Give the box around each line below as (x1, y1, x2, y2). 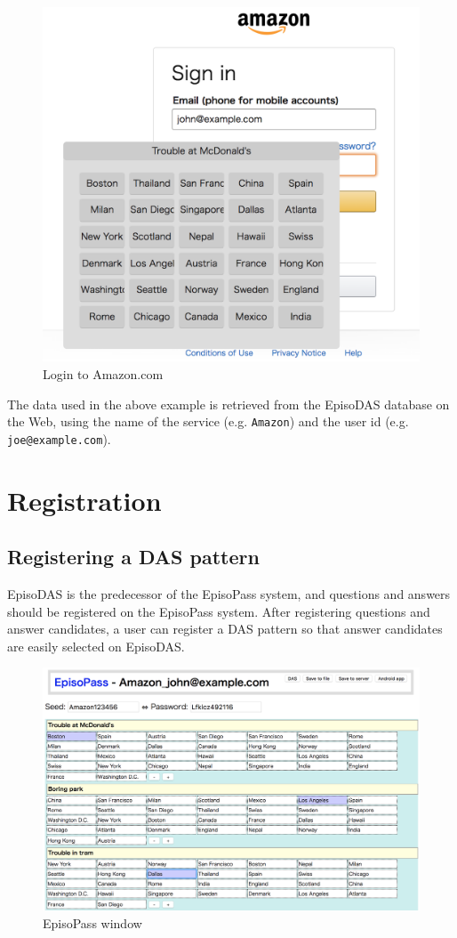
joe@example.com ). (7, 429, 111, 448)
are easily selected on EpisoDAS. (7, 636, 185, 655)
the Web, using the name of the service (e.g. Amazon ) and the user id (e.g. (7, 412, 409, 431)
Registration (7, 481, 162, 518)
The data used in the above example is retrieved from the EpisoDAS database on (7, 394, 450, 413)
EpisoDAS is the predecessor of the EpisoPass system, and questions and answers (7, 585, 451, 602)
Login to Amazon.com (43, 364, 164, 383)
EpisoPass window (43, 913, 142, 932)
